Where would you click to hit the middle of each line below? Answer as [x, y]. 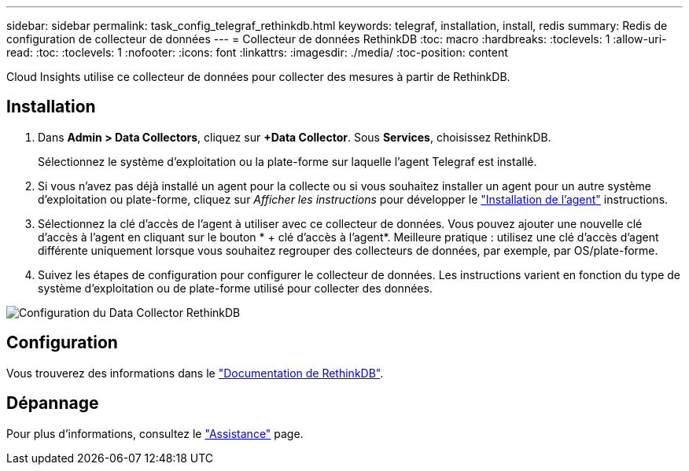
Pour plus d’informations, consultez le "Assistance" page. [155, 433]
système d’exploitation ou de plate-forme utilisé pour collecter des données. [235, 288]
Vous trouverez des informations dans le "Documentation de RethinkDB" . [195, 373]
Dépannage [53, 403]
